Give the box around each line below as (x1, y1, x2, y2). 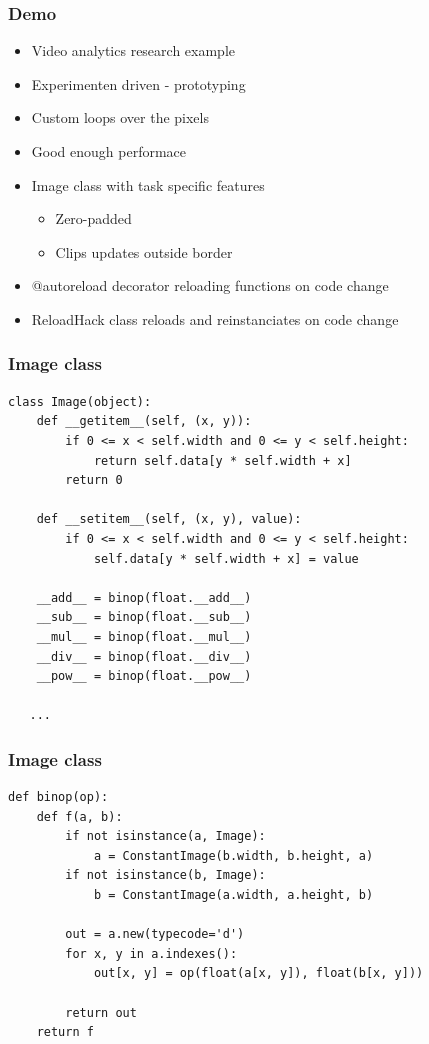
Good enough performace (31, 141, 186, 161)
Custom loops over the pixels (31, 107, 209, 128)
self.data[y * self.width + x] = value (93, 551, 359, 566)
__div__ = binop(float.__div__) (36, 649, 252, 664)
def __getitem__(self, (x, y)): (36, 414, 252, 429)
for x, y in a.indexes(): (65, 946, 238, 961)
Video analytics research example (31, 40, 236, 61)
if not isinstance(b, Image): (65, 868, 266, 883)
